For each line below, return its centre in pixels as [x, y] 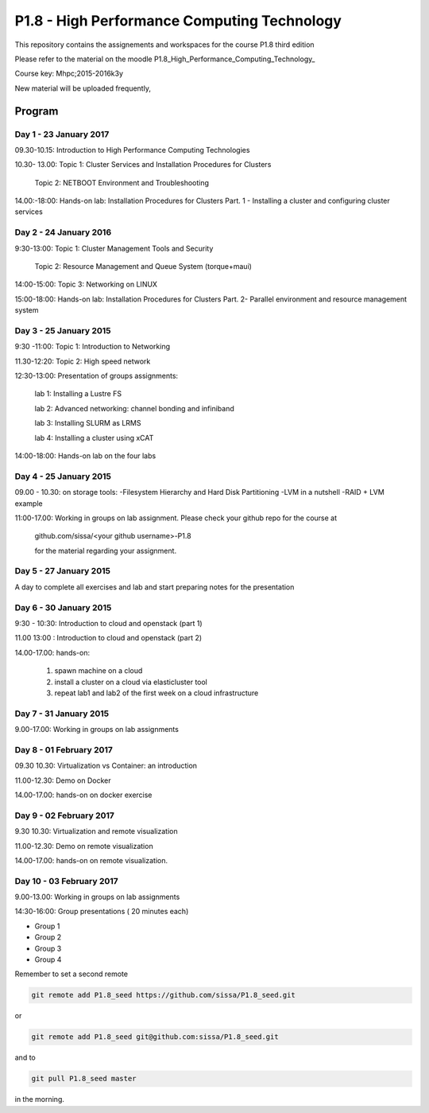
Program [37, 111]
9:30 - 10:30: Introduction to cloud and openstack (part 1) [108, 623]
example [29, 503]
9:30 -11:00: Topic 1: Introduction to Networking [93, 347]
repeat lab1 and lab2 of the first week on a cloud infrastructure [157, 693]
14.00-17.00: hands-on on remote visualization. [91, 860]
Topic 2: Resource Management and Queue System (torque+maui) [143, 266]
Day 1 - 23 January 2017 [62, 134]
